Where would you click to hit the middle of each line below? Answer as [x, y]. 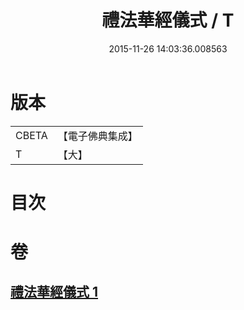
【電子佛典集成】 [97, 136]
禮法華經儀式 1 [54, 292]
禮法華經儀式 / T [168, 20]
